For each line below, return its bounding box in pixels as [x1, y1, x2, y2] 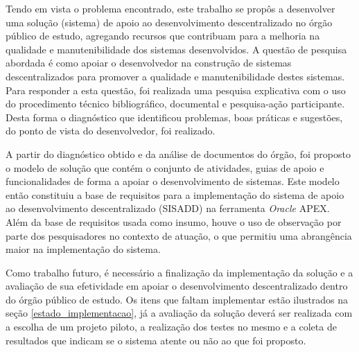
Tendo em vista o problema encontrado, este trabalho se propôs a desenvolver [6, 1, 335, 15]
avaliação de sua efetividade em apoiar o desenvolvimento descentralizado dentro [6, 279, 348, 293]
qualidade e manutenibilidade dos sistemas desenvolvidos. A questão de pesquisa [6, 42, 347, 56]
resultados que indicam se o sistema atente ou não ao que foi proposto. [6, 333, 306, 347]
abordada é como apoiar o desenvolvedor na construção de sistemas [6, 55, 292, 70]
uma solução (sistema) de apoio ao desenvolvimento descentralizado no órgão [6, 15, 333, 29]
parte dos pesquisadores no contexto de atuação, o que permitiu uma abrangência [6, 228, 352, 243]
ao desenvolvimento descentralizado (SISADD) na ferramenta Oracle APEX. [6, 201, 330, 215]
